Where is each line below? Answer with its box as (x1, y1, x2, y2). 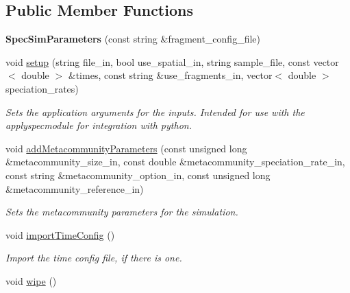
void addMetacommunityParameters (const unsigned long (5, 141, 247, 155)
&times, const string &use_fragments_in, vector (68, 68, 273, 82)
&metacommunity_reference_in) (5, 181, 144, 196)
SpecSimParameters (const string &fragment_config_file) (5, 32, 260, 46)
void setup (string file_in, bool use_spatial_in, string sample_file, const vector (5, 54, 339, 69)
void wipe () (5, 273, 57, 288)
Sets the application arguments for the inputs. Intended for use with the (5, 104, 305, 119)
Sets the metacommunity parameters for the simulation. (5, 204, 238, 219)
